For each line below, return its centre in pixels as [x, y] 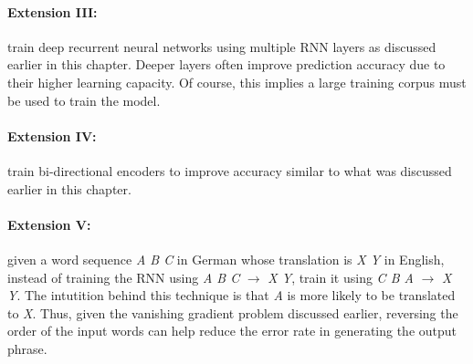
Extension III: [53, 11]
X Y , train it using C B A [341, 277]
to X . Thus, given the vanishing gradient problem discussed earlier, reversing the [233, 312]
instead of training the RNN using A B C [124, 277]
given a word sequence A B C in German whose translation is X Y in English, [226, 259]
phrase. [27, 348]
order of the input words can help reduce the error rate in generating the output [232, 331]
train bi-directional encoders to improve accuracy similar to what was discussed [230, 170]
